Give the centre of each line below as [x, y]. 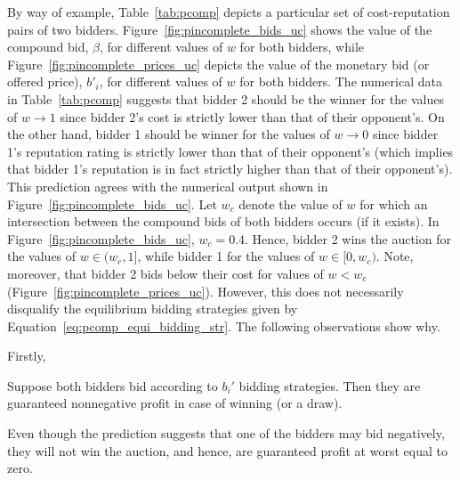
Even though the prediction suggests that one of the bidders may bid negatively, [226, 433]
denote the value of [291, 203]
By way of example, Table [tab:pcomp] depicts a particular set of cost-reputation [229, 12]
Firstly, [27, 356]
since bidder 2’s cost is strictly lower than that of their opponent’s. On [252, 116]
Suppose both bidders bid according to [113, 385]
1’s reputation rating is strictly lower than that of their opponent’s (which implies [230, 151]
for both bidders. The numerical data [341, 81]
